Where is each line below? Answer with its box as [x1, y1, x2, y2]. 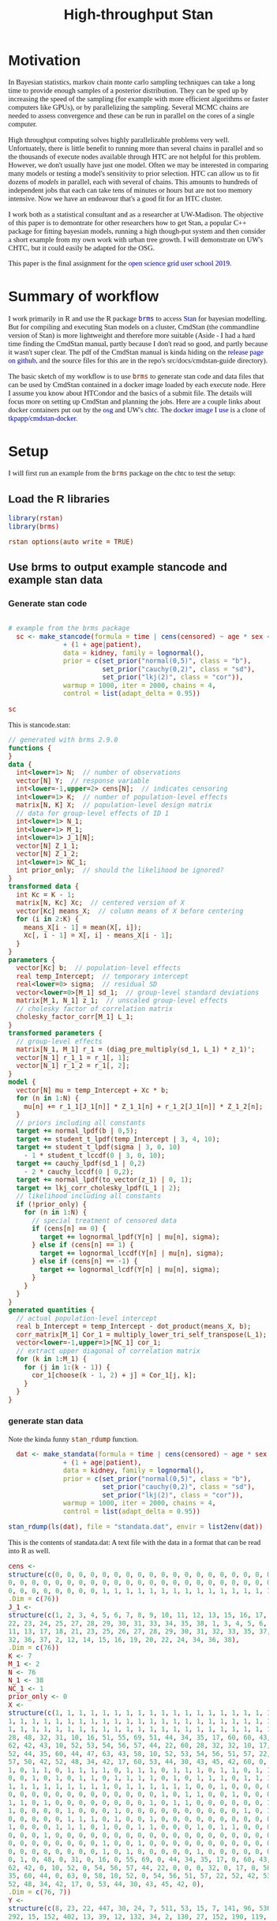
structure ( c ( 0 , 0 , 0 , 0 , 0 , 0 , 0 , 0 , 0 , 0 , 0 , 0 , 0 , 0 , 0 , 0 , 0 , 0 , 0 [8, 1570, 271, 1579]
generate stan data [8, 1415, 84, 1427]
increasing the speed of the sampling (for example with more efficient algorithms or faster [8, 95, 268, 103]
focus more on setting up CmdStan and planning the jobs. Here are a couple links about [8, 397, 261, 406]
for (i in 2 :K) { [15, 915, 79, 923]
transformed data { [8, 882, 79, 891]
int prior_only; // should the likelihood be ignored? [15, 867, 224, 874]
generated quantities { [8, 1306, 95, 1314]
